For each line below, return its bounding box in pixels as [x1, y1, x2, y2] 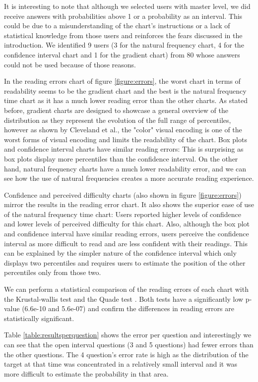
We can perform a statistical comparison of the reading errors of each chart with [4, 284, 249, 294]
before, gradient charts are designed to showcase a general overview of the [4, 105, 228, 115]
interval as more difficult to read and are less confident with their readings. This [4, 238, 248, 248]
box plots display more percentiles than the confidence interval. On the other [4, 153, 238, 164]
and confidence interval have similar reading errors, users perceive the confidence [4, 228, 249, 239]
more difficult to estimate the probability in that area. [4, 368, 169, 379]
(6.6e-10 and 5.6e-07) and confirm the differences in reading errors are [22, 303, 234, 314]
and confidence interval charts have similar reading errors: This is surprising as [4, 144, 244, 154]
